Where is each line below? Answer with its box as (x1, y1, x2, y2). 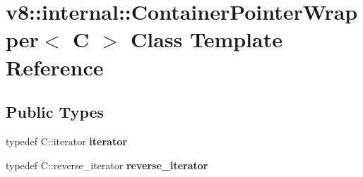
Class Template (130, 25, 282, 54)
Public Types (6, 101, 105, 123)
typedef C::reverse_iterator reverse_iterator (6, 157, 208, 172)
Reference (6, 52, 104, 81)
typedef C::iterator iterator (6, 133, 127, 148)
